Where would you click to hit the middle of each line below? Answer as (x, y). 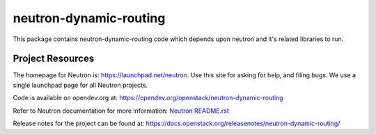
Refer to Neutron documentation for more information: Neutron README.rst (121, 111)
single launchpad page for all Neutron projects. (80, 85)
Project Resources (54, 59)
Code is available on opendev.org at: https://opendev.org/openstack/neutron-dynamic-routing (148, 98)
